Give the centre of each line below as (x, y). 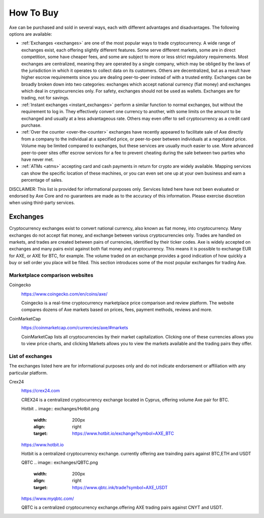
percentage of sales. (42, 180)
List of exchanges (31, 356)
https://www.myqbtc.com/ (48, 498)
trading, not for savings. (45, 98)
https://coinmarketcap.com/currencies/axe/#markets (75, 328)
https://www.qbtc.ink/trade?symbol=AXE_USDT (120, 487)
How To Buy (34, 13)
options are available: (31, 34)
